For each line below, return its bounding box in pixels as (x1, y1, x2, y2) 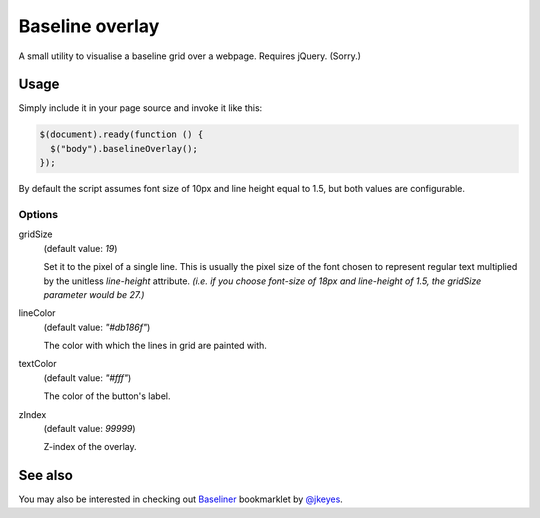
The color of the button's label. (43, 390, 171, 402)
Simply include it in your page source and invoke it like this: (18, 102, 263, 114)
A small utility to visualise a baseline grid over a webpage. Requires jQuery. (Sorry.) (18, 50, 362, 62)
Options (18, 207, 59, 221)
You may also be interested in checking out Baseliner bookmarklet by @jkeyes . (18, 493, 344, 505)
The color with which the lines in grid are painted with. (43, 340, 267, 352)
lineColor (18, 307, 56, 319)
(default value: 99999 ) (43, 423, 136, 435)
